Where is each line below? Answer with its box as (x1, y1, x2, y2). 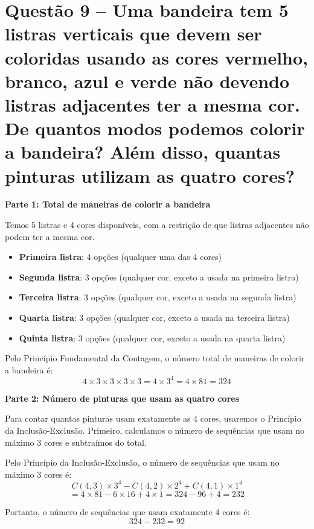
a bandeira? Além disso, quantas (5, 139, 281, 164)
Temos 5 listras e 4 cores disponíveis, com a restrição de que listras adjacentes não (5, 218, 309, 231)
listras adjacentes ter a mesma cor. (5, 92, 300, 116)
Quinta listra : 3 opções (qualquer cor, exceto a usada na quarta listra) (19, 331, 286, 344)
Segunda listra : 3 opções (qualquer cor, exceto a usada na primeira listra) (19, 270, 299, 283)
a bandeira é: (5, 363, 53, 376)
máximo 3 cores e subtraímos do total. (5, 436, 147, 448)
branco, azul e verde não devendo (5, 68, 290, 93)
